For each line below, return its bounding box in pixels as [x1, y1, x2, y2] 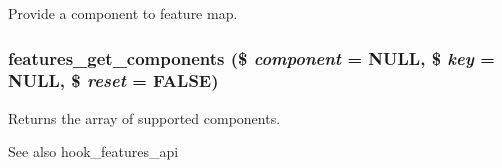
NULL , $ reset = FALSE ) [8, 68, 219, 93]
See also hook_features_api [8, 141, 179, 162]
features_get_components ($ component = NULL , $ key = [8, 45, 495, 70]
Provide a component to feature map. [8, 3, 238, 23]
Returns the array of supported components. [8, 107, 281, 128]
